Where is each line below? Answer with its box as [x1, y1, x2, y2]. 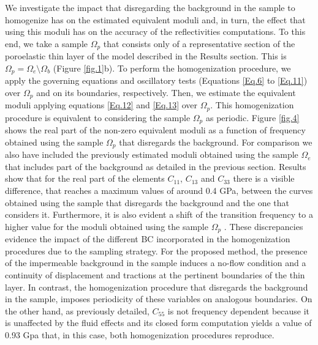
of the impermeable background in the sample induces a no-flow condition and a [5, 256, 306, 269]
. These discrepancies [224, 220, 303, 232]
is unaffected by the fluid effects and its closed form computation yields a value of [5, 316, 312, 329]
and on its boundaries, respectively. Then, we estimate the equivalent [36, 86, 296, 98]
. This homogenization [210, 98, 294, 111]
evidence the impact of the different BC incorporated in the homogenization [5, 232, 290, 245]
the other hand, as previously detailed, [5, 304, 150, 317]
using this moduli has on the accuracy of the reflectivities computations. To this [5, 25, 306, 38]
